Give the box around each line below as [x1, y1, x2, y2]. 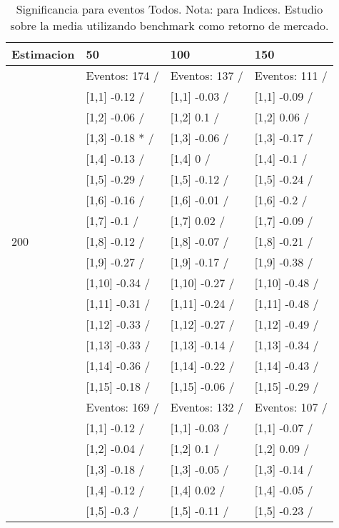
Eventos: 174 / [86, 67, 159, 84]
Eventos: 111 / [254, 67, 328, 84]
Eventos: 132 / [170, 399, 243, 415]
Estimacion [11, 46, 75, 62]
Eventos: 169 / [86, 399, 159, 415]
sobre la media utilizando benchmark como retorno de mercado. [10, 17, 329, 34]
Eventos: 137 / [170, 67, 243, 84]
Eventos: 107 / [254, 399, 328, 415]
